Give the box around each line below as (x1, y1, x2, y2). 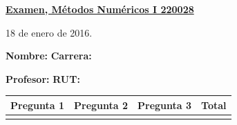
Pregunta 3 (138, 97, 192, 112)
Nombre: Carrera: (6, 48, 92, 63)
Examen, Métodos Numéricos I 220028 (6, 2, 194, 16)
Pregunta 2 (74, 97, 129, 112)
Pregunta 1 (10, 97, 65, 112)
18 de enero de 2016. (6, 25, 93, 39)
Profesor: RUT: (6, 71, 80, 86)
